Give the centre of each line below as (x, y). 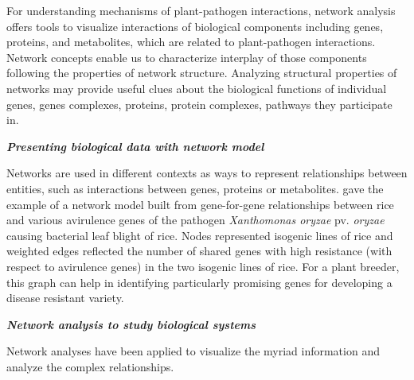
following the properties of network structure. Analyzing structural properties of (202, 73)
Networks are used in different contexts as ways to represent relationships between (207, 173)
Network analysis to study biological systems (131, 324)
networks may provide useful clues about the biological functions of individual (197, 88)
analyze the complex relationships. (90, 366)
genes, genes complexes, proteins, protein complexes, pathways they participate (199, 104)
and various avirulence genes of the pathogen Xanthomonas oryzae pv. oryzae (195, 220)
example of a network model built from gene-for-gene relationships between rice (200, 204)
